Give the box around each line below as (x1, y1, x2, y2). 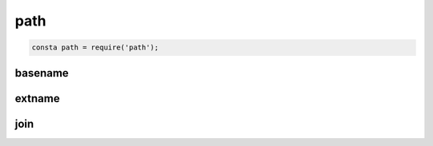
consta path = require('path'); (31, 43, 160, 52)
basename (14, 66, 69, 80)
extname (14, 92, 60, 105)
